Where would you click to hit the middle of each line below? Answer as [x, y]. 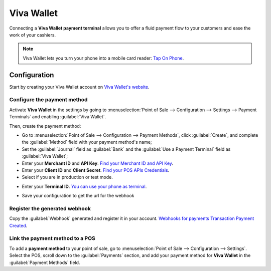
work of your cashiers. [33, 35]
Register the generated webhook [50, 208]
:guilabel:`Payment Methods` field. [45, 262]
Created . [18, 225]
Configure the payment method [48, 100]
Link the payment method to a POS [52, 238]
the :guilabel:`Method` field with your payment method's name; [87, 142]
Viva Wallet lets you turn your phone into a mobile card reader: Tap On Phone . [103, 58]
